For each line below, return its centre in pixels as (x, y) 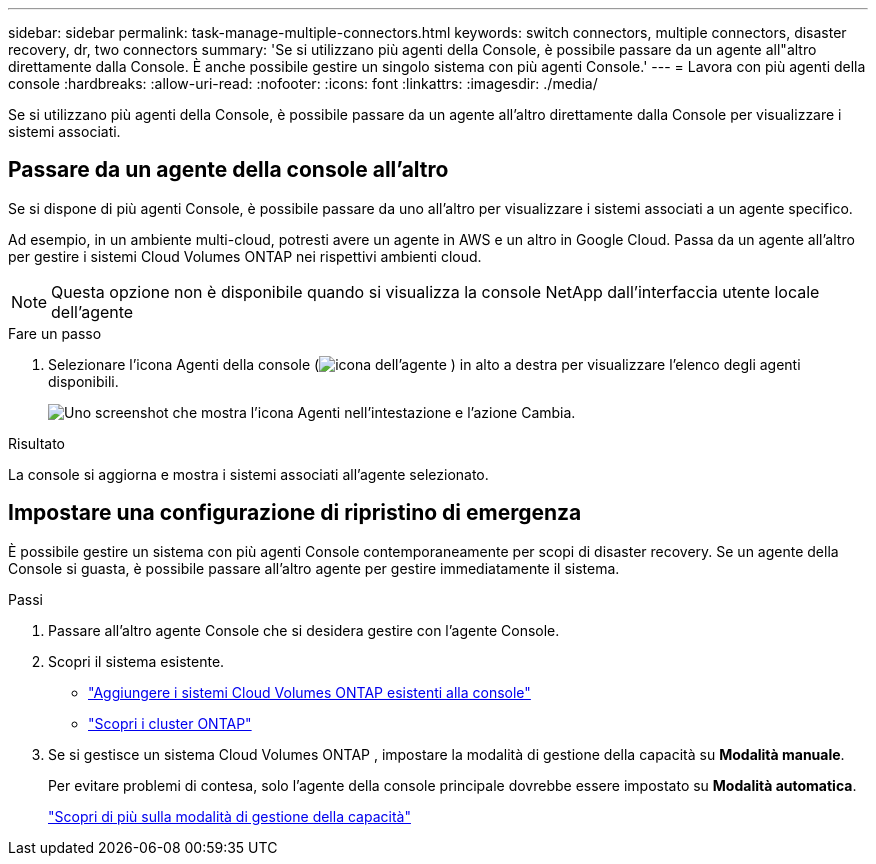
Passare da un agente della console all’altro (228, 170)
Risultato (37, 443)
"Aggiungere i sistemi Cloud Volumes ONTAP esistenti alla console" (309, 692)
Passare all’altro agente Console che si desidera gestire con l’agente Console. (304, 630)
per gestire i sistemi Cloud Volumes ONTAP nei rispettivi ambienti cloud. (245, 256)
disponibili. (83, 381)
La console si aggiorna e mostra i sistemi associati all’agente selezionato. (248, 474)
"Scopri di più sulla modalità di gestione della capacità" (229, 816)
